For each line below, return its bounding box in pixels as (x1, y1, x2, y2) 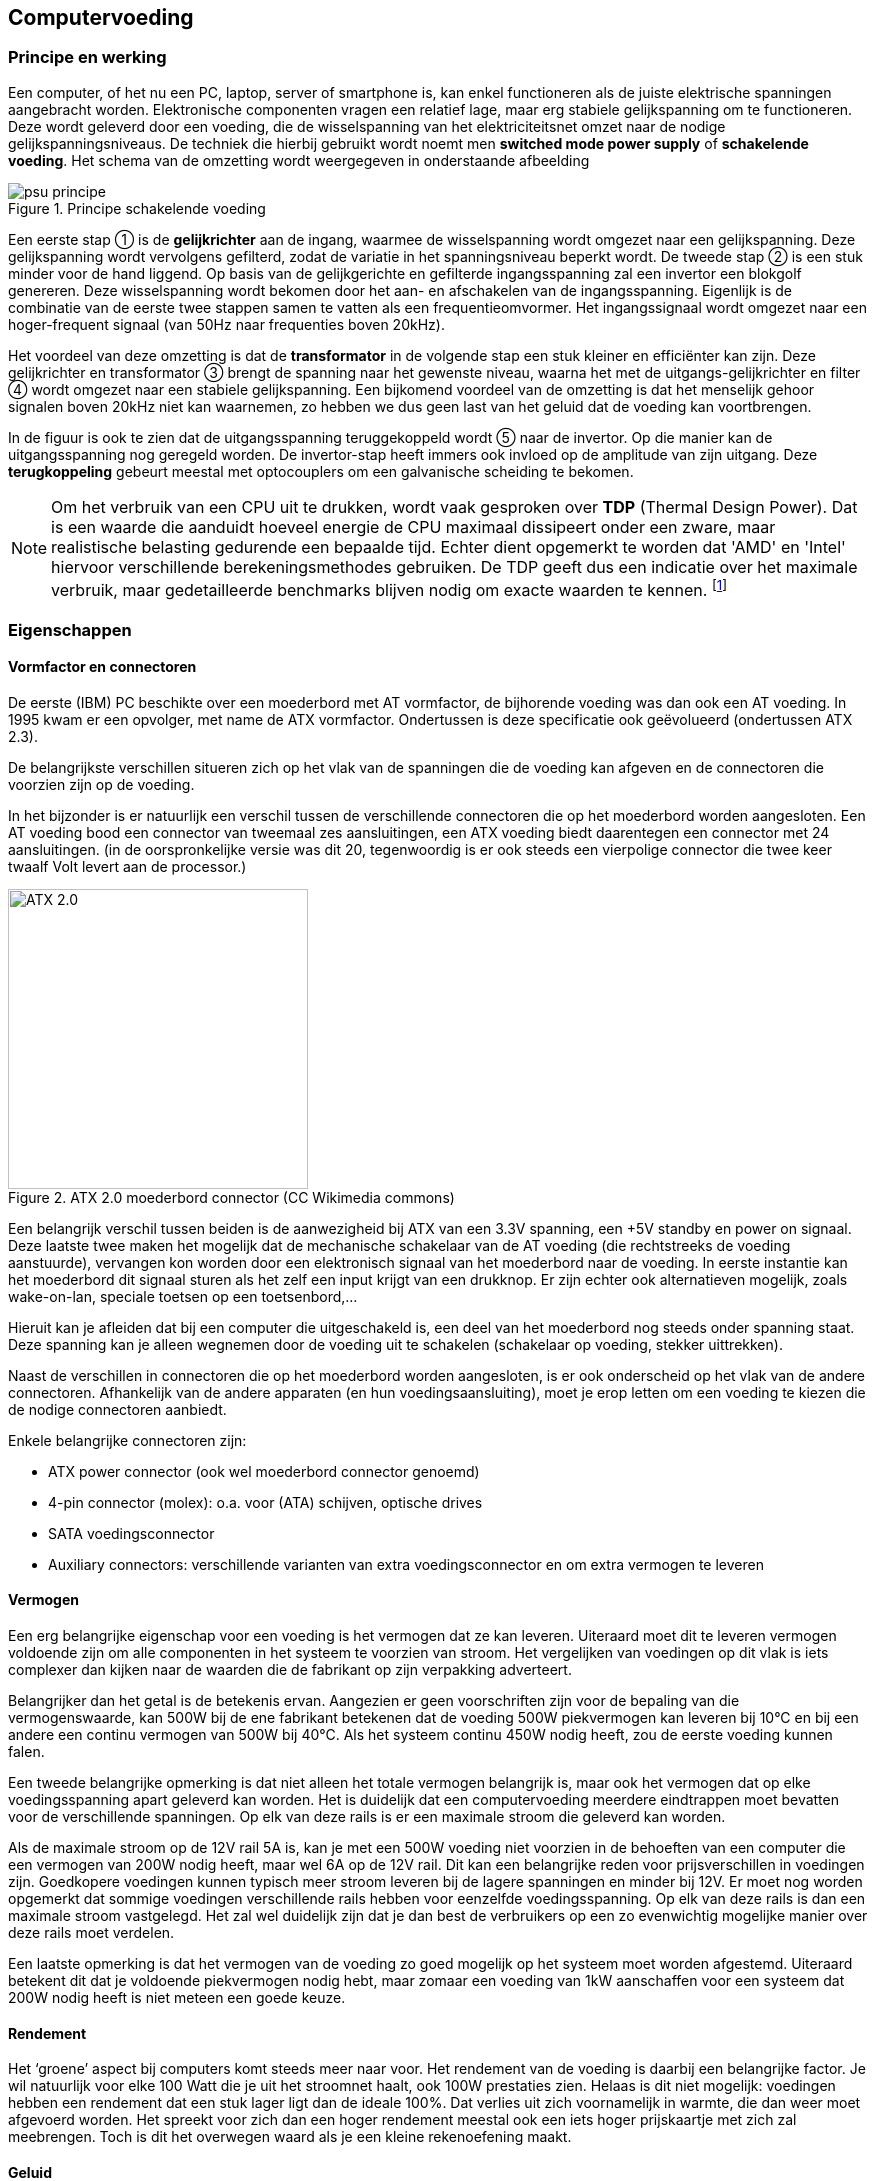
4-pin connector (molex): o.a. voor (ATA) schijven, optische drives (48, 1493, 483, 1511)
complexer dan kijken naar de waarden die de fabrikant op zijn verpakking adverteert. (8, 1660, 572, 1678)
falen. (8, 1742, 45, 1760)
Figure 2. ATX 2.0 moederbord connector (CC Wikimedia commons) (8, 1188, 455, 1206)
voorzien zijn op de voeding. (8, 775, 195, 793)
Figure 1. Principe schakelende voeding (8, 199, 266, 217)
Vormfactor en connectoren (8, 658, 197, 676)
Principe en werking (8, 47, 167, 68)
